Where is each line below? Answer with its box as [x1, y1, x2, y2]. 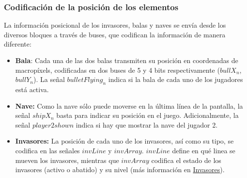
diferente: [4, 39, 31, 49]
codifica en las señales [15, 145, 80, 155]
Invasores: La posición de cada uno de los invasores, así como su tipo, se [15, 136, 234, 146]
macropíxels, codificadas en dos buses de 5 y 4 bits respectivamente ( [15, 65, 220, 75]
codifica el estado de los [151, 155, 221, 165]
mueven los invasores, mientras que [15, 155, 119, 165]
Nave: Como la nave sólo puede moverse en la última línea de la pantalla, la [15, 100, 243, 111]
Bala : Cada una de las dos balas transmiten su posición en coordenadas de [15, 55, 238, 65]
